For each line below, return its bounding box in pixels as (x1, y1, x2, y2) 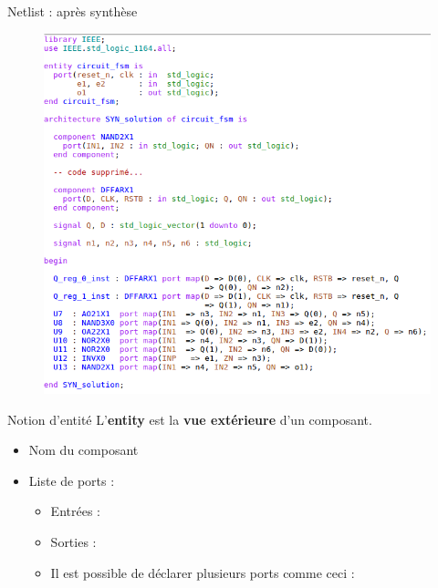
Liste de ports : (28, 470, 115, 490)
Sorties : (50, 532, 97, 552)
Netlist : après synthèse (7, 2, 138, 20)
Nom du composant (28, 440, 139, 459)
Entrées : (50, 501, 100, 521)
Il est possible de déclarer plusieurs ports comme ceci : (50, 562, 355, 582)
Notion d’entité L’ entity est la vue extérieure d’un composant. (7, 409, 372, 428)
